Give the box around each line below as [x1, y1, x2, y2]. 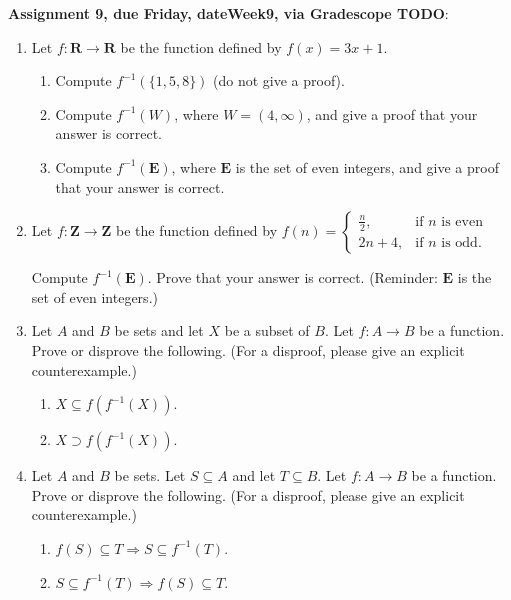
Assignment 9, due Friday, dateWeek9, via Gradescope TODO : [8, 3, 449, 23]
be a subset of [224, 320, 310, 341]
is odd [441, 235, 478, 250]
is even [441, 214, 483, 229]
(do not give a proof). [213, 70, 345, 91]
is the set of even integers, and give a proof [235, 156, 499, 177]
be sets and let [114, 320, 204, 341]
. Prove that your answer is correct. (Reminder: [147, 267, 438, 288]
